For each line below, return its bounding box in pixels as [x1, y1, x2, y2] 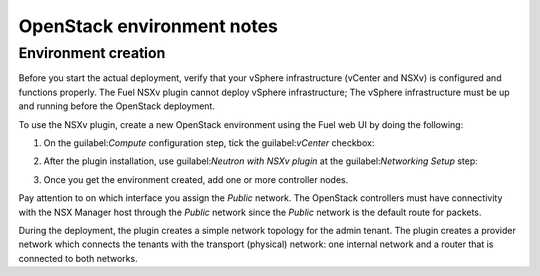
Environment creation [18, 44, 166, 62]
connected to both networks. [18, 252, 139, 264]
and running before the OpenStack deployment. [18, 100, 215, 112]
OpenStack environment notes [18, 15, 279, 37]
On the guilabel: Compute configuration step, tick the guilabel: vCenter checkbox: [43, 136, 375, 149]
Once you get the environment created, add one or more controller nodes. [43, 173, 349, 185]
